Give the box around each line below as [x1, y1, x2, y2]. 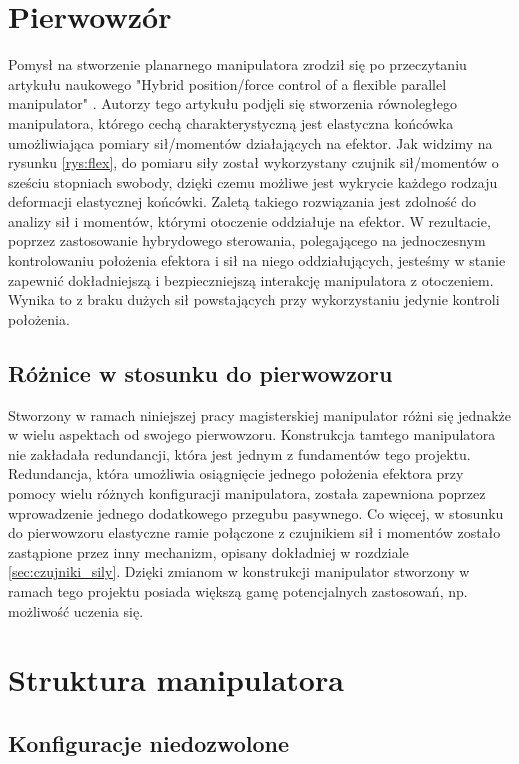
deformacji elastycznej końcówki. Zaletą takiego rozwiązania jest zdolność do [8, 191, 477, 212]
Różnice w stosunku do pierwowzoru [8, 357, 393, 388]
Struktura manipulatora [8, 659, 344, 700]
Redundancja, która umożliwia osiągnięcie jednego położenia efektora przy [8, 463, 464, 484]
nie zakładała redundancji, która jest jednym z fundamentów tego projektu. [8, 443, 471, 464]
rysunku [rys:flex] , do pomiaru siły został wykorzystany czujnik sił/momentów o [8, 152, 499, 173]
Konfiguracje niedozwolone [8, 727, 290, 758]
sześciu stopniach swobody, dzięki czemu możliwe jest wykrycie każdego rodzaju [8, 171, 498, 192]
